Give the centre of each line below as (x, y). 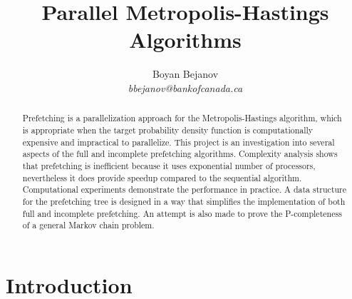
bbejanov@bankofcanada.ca (185, 87)
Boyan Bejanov (185, 74)
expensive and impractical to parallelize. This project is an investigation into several (178, 142)
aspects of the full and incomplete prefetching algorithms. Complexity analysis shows (180, 154)
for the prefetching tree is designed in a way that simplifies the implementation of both (184, 201)
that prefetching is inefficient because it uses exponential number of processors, (169, 165)
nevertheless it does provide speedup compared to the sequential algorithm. (162, 177)
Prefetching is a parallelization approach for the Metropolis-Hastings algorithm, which (182, 118)
